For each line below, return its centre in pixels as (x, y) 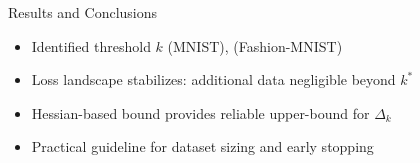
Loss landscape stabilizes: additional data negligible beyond (213, 79)
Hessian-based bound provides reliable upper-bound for (200, 112)
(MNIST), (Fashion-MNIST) (255, 45)
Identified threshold (91, 45)
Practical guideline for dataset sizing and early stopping (202, 146)
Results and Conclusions (83, 12)
